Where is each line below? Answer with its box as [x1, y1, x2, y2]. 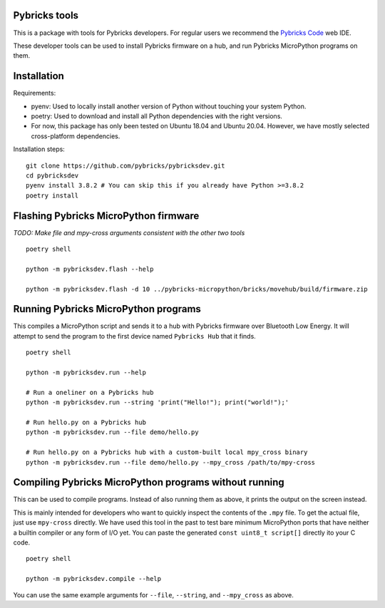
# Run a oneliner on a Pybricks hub [26, 388, 154, 396]
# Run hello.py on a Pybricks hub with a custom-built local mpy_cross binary [26, 448, 308, 456]
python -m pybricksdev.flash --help [26, 264, 154, 273]
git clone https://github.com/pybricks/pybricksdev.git [26, 161, 225, 170]
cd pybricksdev [26, 171, 79, 180]
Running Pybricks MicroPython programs [13, 303, 201, 315]
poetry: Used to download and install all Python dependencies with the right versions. [31, 111, 283, 120]
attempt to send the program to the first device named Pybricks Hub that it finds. [13, 331, 256, 340]
